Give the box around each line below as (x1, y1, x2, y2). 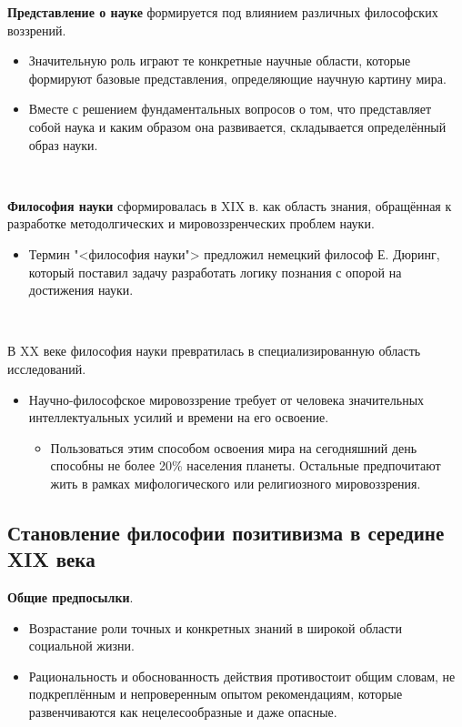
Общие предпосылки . (7, 588, 134, 607)
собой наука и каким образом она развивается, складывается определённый (28, 116, 447, 136)
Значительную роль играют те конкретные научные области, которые (28, 51, 411, 70)
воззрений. (7, 20, 66, 39)
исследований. (7, 358, 86, 378)
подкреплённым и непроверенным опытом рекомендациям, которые (28, 684, 403, 703)
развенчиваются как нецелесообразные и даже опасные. (28, 702, 337, 722)
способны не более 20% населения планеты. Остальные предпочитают (50, 456, 441, 475)
